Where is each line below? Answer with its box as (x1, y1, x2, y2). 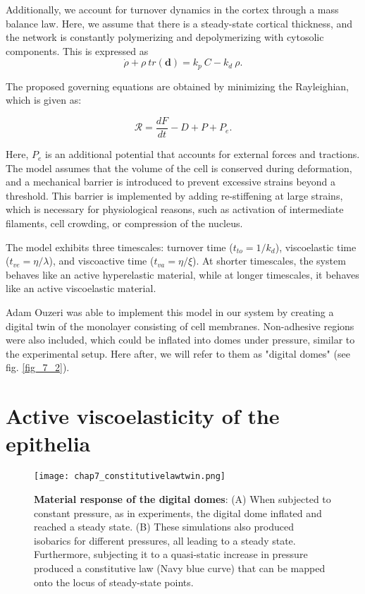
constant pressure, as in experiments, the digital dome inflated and (34, 505, 322, 520)
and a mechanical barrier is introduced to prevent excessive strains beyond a (6, 174, 336, 189)
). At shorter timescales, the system (192, 253, 346, 268)
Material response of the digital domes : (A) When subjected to (34, 491, 331, 506)
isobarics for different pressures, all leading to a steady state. (34, 533, 296, 547)
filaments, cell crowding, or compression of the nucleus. (6, 216, 243, 231)
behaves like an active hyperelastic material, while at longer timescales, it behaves (6, 267, 359, 281)
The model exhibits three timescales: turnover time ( (6, 239, 233, 254)
